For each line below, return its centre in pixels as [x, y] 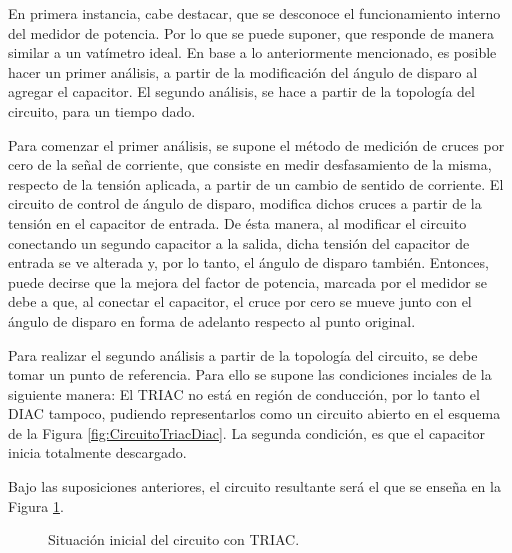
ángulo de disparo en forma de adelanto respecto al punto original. [212, 320]
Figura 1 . [36, 505]
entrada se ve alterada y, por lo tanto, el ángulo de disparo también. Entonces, [248, 262]
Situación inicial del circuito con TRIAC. [174, 539]
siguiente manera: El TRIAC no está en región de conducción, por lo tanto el [244, 393]
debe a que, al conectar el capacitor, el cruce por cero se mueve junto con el [240, 301]
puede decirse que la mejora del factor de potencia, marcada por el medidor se [248, 281]
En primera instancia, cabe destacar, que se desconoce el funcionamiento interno [254, 13]
